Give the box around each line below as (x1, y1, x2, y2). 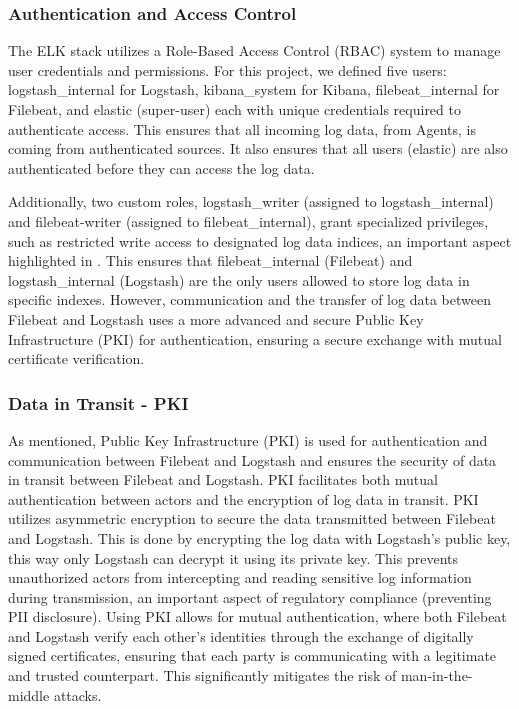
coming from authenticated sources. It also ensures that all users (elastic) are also (8, 138, 508, 159)
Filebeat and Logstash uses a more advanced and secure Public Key (8, 308, 424, 329)
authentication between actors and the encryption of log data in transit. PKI (8, 488, 479, 509)
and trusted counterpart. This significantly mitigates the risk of (8, 665, 397, 686)
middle (8, 684, 50, 705)
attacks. (53, 684, 102, 705)
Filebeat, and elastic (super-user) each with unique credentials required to (8, 99, 461, 119)
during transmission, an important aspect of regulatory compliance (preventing (8, 586, 492, 607)
